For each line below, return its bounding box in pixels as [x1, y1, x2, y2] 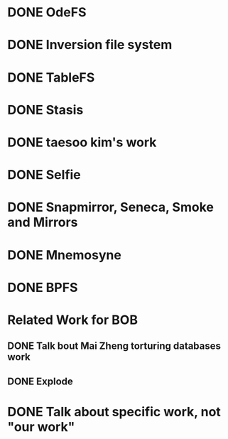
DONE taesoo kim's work [7, 134, 157, 150]
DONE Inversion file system [7, 37, 173, 53]
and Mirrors [7, 215, 78, 231]
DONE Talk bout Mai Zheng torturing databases [7, 340, 222, 352]
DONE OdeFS [7, 4, 87, 21]
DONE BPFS [7, 279, 78, 296]
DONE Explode [7, 375, 73, 387]
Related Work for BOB [7, 312, 139, 327]
